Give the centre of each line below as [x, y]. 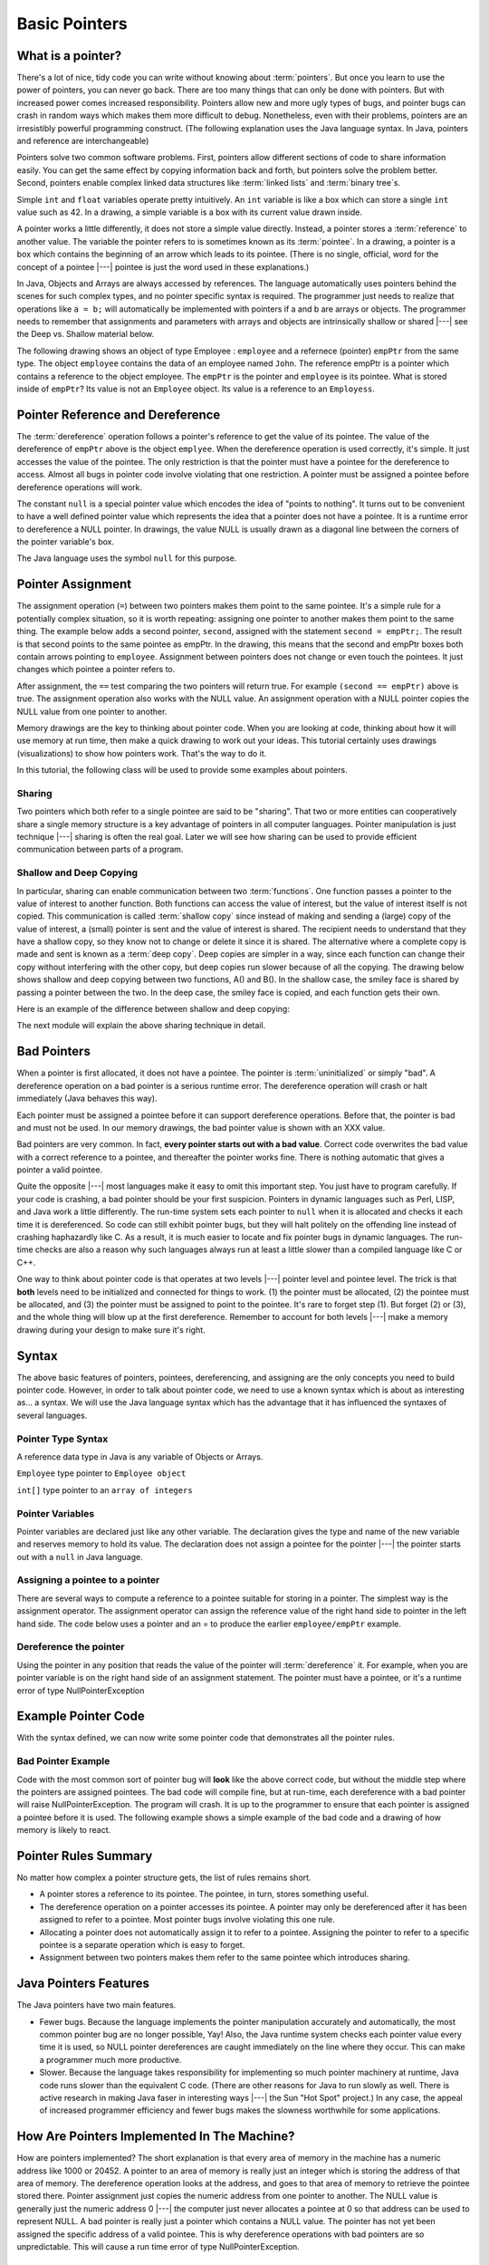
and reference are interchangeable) [83, 141]
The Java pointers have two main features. [96, 2005]
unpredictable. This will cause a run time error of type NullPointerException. [158, 2247]
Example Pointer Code [81, 1716]
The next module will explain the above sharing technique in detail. [141, 1026]
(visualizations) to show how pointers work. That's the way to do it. [142, 753]
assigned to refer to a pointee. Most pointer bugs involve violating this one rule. [187, 1920]
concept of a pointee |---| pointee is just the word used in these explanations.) [163, 266]
